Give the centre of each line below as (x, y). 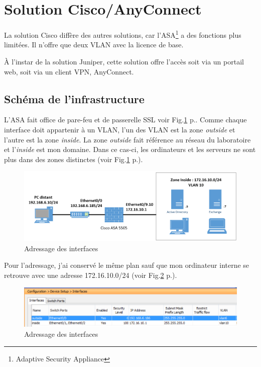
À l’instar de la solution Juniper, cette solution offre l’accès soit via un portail (124, 61)
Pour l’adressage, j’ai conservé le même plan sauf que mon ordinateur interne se (127, 265)
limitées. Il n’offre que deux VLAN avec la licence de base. (94, 45)
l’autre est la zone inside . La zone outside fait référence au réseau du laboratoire (127, 139)
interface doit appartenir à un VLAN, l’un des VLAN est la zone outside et (120, 129)
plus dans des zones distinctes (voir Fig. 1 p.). (74, 159)
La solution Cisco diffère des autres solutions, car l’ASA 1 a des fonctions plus (123, 34)
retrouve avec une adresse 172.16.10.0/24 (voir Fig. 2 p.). (91, 275)
